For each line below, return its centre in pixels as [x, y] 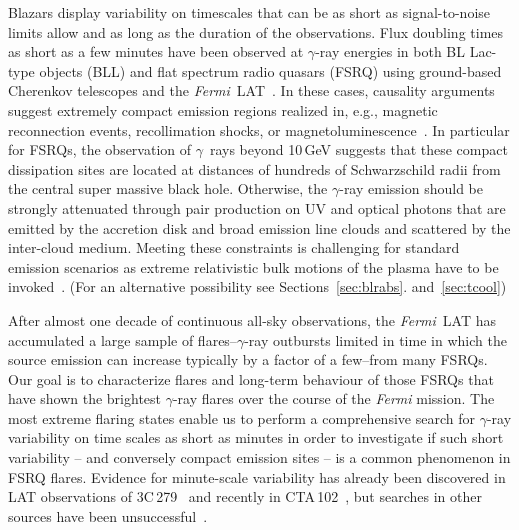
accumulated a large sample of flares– [122, 339]
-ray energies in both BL [390, 51]
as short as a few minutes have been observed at [156, 51]
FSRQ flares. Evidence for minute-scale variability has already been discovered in [257, 476]
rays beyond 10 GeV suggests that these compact [358, 149]
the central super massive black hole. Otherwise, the [168, 188]
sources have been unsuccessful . [108, 515]
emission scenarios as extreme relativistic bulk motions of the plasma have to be [253, 266]
